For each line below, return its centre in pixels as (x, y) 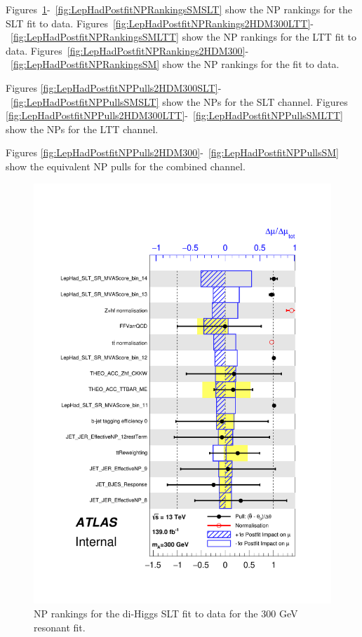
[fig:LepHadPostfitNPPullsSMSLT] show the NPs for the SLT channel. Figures (179, 101)
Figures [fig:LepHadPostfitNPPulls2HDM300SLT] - (114, 87)
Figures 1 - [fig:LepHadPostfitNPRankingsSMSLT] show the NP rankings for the (179, 9)
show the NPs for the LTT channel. (82, 129)
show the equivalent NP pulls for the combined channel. (126, 166)
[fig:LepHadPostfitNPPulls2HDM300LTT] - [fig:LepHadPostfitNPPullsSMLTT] (174, 115)
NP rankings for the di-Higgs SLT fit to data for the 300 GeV (166, 614)
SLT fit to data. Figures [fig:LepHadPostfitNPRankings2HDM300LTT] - (160, 23)
